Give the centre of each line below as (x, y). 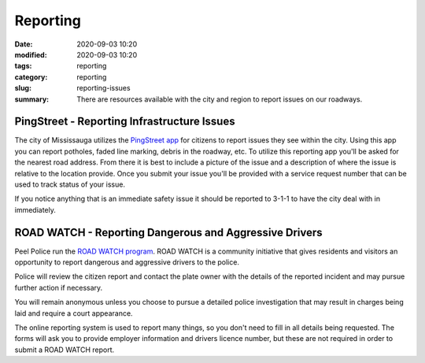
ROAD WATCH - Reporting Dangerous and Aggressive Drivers (168, 232)
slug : (23, 88)
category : (31, 77)
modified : (31, 54)
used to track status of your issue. (70, 184)
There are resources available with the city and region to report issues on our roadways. (220, 99)
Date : (24, 44)
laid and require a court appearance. (74, 313)
